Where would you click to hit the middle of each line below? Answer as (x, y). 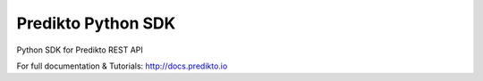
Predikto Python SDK (96, 23)
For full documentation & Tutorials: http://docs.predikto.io (122, 66)
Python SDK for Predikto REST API (80, 50)
